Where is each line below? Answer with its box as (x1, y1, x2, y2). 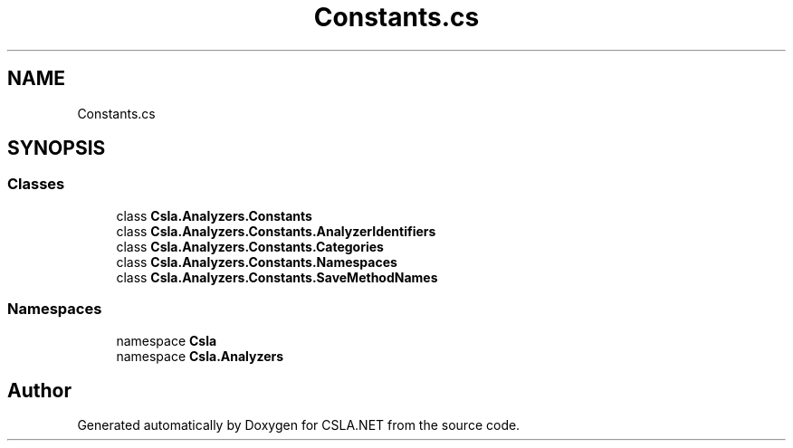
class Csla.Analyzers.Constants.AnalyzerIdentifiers (116, 223, 436, 239)
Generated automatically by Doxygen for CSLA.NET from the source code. (77, 417, 521, 434)
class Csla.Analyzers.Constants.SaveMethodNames (116, 269, 438, 285)
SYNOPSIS (7, 137, 106, 160)
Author (7, 378, 72, 402)
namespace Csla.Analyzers (116, 348, 284, 364)
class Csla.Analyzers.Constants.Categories (116, 238, 384, 254)
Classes (7, 175, 65, 194)
